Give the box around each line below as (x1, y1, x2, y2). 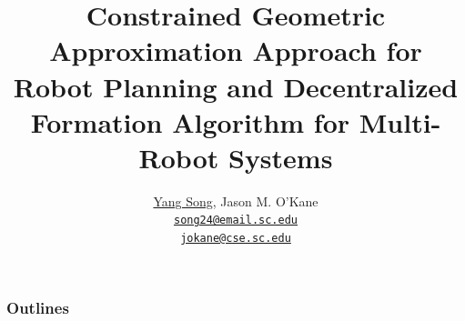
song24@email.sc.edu (173, 214, 298, 227)
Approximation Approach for (49, 32, 422, 69)
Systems (227, 138, 333, 176)
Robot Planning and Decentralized (13, 67, 459, 105)
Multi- (359, 103, 441, 140)
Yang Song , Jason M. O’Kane (153, 191, 318, 210)
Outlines (6, 296, 69, 318)
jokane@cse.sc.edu (180, 232, 291, 246)
